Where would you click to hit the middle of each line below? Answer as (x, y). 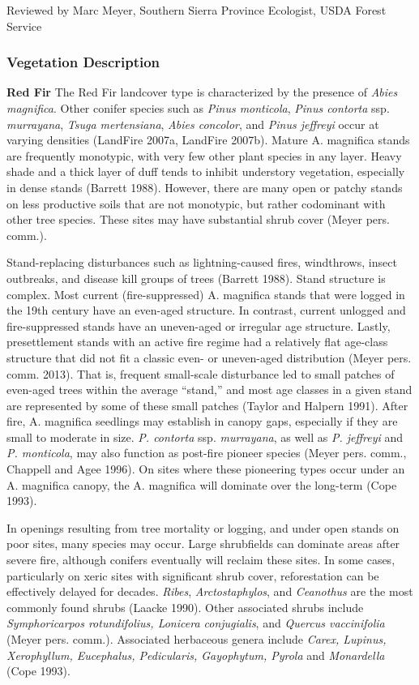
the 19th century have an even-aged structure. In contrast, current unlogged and (206, 310)
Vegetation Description (83, 62)
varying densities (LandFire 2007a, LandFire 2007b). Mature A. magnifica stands (208, 140)
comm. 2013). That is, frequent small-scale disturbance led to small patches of (201, 373)
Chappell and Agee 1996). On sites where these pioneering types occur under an (206, 469)
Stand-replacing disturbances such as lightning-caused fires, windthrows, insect (202, 262)
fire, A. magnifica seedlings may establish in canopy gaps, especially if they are (202, 421)
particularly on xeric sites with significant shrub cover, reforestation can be (193, 575)
